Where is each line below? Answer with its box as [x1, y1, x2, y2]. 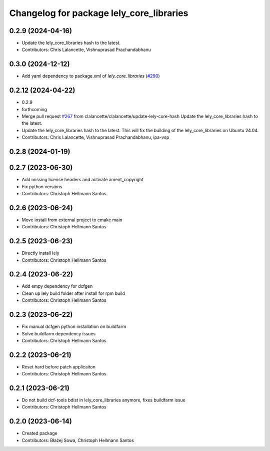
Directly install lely [21, 250, 59, 256]
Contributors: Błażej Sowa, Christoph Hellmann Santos [21, 437, 134, 443]
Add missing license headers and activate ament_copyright [21, 177, 143, 183]
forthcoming [21, 106, 47, 112]
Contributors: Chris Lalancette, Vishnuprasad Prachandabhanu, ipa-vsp [21, 134, 169, 140]
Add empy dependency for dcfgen [21, 283, 93, 289]
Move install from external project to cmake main [21, 217, 122, 223]
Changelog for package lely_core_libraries [9, 8, 188, 19]
